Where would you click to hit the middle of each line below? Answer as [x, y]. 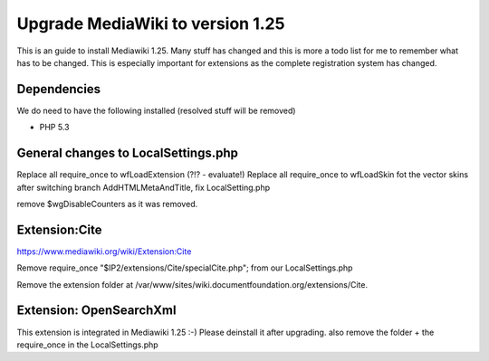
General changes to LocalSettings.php [128, 153]
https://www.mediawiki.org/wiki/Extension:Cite [104, 251]
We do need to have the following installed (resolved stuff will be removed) [156, 110]
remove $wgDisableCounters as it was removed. [107, 204]
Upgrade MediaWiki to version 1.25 [151, 24]
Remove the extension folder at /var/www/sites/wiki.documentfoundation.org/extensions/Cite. [192, 284]
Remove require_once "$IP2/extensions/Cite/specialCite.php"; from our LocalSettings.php [185, 268]
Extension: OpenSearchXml [96, 311]
